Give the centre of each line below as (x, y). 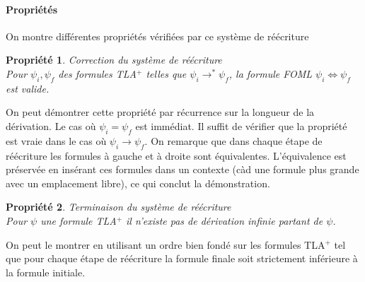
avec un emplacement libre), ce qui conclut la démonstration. (138, 183)
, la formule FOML (271, 73)
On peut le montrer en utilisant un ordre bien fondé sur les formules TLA (166, 244)
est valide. (28, 88)
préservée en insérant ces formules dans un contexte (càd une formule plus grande (182, 169)
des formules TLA (97, 73)
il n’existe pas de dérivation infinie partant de (225, 220)
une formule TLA (79, 220)
